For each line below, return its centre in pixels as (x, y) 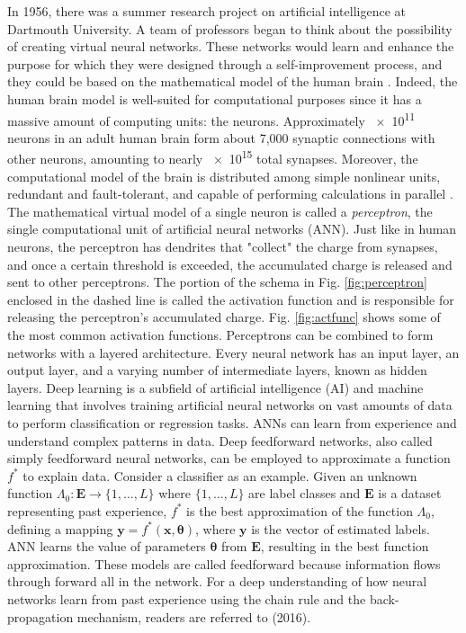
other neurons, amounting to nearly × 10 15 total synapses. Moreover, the (213, 157)
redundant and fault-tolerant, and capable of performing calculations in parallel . (230, 194)
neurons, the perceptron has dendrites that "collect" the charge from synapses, (223, 247)
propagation (40, 616)
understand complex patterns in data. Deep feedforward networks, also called (220, 440)
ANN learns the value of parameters (107, 546)
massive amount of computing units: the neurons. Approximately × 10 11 (211, 119)
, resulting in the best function (345, 546)
